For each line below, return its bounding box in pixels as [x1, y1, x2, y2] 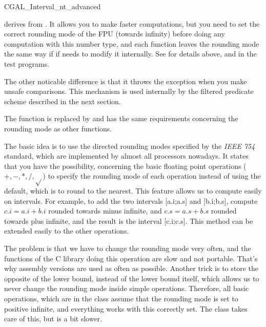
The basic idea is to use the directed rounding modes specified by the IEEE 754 [4, 140, 255, 151]
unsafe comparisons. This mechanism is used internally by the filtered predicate [4, 86, 254, 97]
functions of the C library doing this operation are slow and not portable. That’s [4, 253, 258, 263]
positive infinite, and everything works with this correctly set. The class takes [4, 303, 248, 314]
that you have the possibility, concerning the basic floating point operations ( [4, 160, 247, 171]
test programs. [4, 58, 50, 69]
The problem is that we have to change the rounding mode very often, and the [4, 243, 251, 254]
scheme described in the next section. [4, 95, 121, 106]
